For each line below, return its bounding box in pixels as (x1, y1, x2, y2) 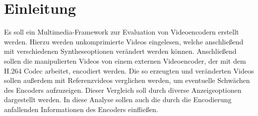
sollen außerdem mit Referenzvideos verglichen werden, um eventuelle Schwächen (4, 75, 250, 85)
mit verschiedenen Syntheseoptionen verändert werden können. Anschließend (4, 46, 237, 56)
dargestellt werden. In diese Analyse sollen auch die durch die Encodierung (4, 94, 232, 105)
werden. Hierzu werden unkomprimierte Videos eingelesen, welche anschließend (4, 36, 244, 46)
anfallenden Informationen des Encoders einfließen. (4, 104, 158, 114)
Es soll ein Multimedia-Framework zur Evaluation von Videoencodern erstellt (4, 27, 239, 37)
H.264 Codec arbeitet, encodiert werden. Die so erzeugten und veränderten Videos (4, 65, 254, 76)
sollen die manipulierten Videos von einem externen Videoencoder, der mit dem (4, 55, 246, 66)
